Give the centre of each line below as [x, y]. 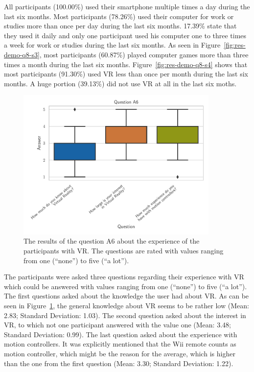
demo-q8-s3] [22, 54]
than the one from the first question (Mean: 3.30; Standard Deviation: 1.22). [119, 363]
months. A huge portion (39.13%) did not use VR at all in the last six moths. [120, 83]
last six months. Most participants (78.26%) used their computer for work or [119, 16]
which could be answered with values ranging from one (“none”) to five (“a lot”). [126, 286]
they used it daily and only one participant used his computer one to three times [125, 35]
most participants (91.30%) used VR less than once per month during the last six [126, 74]
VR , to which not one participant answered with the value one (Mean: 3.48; [117, 325]
